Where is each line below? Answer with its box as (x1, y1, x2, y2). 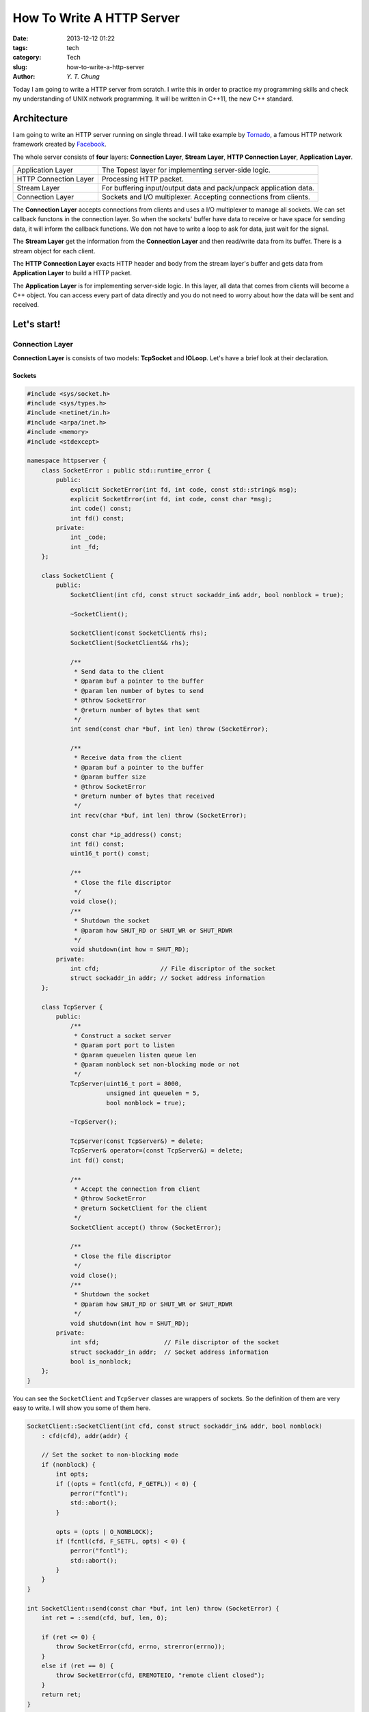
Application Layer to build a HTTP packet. (12, 269, 133, 277)
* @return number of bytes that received (74, 792, 215, 801)
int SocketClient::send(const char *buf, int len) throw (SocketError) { (27, 1604, 279, 1612)
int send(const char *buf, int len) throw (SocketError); (70, 725, 269, 733)
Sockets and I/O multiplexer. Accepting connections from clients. (101, 192, 311, 201)
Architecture (12, 112, 68, 124)
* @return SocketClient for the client (74, 1204, 208, 1212)
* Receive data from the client (74, 754, 182, 761)
